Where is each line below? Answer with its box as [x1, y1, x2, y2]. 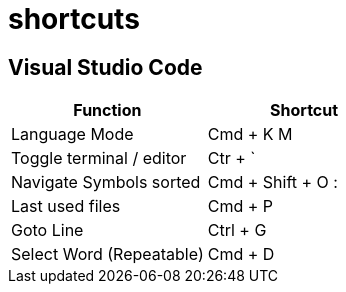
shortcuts [8, 2, 140, 36]
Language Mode [11, 124, 134, 145]
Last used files [11, 196, 121, 217]
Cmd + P [207, 196, 274, 217]
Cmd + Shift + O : [207, 172, 338, 193]
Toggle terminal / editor [11, 148, 187, 169]
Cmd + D [207, 244, 275, 265]
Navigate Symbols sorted [11, 172, 201, 193]
